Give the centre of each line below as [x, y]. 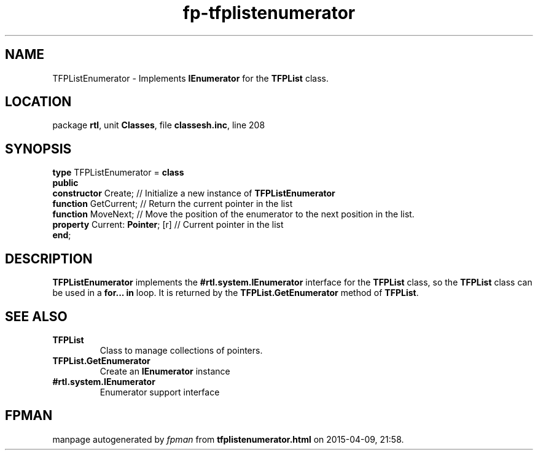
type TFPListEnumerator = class [118, 173]
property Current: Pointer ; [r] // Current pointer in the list [168, 225]
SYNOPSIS [38, 149]
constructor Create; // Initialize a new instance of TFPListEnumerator [194, 193]
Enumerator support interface [160, 392]
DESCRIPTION [49, 259]
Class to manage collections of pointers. [181, 350]
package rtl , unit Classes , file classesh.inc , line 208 [159, 125]
